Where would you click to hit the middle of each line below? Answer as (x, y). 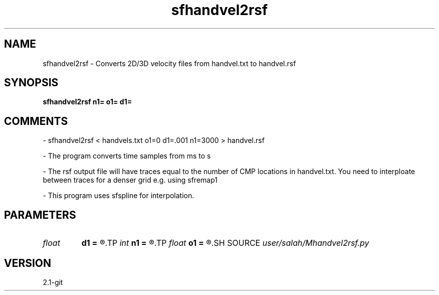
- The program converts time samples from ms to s (127, 156)
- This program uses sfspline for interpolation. (119, 196)
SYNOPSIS (31, 83)
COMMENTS (36, 121)
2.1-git (53, 282)
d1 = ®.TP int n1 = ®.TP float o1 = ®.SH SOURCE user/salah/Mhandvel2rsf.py (225, 243)
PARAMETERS (40, 215)
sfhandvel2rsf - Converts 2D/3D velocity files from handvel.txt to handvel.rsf (169, 63)
